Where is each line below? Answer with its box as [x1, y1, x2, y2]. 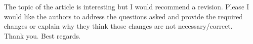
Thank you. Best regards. [4, 30, 81, 41]
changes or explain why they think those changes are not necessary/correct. [4, 21, 233, 31]
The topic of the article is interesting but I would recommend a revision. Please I [4, 1, 250, 11]
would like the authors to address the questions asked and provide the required [4, 11, 243, 21]
